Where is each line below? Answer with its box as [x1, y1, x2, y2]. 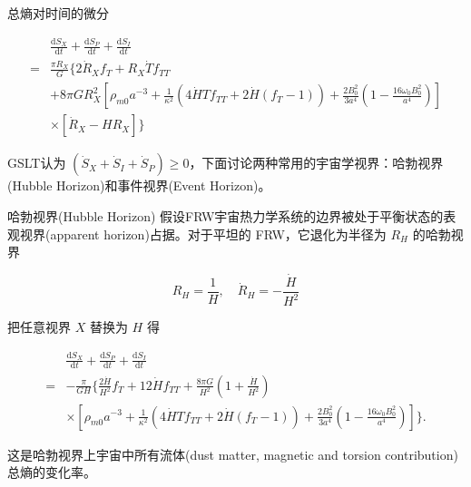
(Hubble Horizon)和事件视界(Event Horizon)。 [7, 176, 271, 195]
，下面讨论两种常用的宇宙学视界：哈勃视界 [189, 153, 444, 172]
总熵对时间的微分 [7, 4, 109, 22]
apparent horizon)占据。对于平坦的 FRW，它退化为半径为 [50, 224, 387, 243]
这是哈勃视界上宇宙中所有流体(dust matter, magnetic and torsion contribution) [7, 444, 458, 463]
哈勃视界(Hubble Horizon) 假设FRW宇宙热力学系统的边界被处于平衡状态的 [7, 206, 444, 225]
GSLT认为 [7, 153, 66, 172]
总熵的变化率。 [7, 463, 96, 482]
